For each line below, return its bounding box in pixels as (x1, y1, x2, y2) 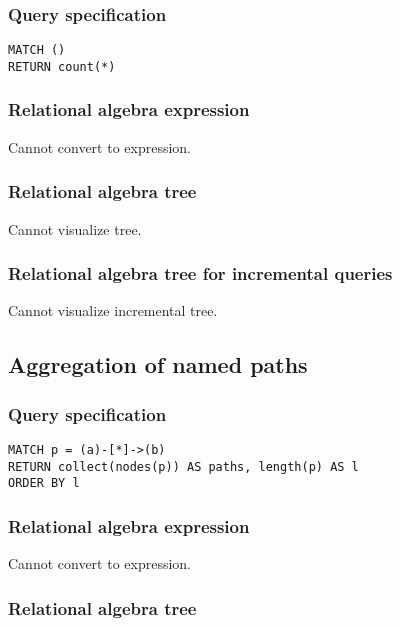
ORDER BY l (8, 476, 80, 491)
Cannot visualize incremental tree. (8, 300, 218, 321)
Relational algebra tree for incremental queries (8, 261, 393, 286)
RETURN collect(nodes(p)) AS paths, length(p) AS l (8, 459, 359, 474)
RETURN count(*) (8, 59, 116, 74)
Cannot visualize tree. (8, 218, 142, 239)
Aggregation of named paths (8, 349, 308, 380)
